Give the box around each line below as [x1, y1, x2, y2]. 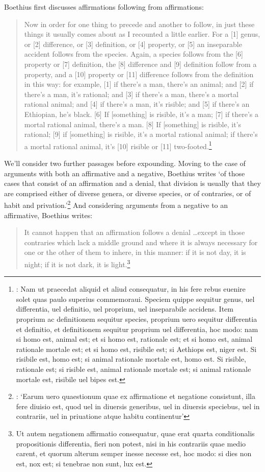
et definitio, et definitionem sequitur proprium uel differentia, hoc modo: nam [16, 323, 258, 334]
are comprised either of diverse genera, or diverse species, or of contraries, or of [4, 187, 251, 198]
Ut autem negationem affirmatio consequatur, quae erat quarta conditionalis [16, 428, 255, 438]
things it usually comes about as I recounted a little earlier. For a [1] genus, [24, 29, 260, 39]
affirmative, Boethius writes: [4, 209, 93, 220]
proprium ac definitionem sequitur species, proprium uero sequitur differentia [16, 314, 257, 324]
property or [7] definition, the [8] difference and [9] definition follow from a [24, 58, 257, 69]
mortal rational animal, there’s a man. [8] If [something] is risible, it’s [24, 119, 242, 129]
